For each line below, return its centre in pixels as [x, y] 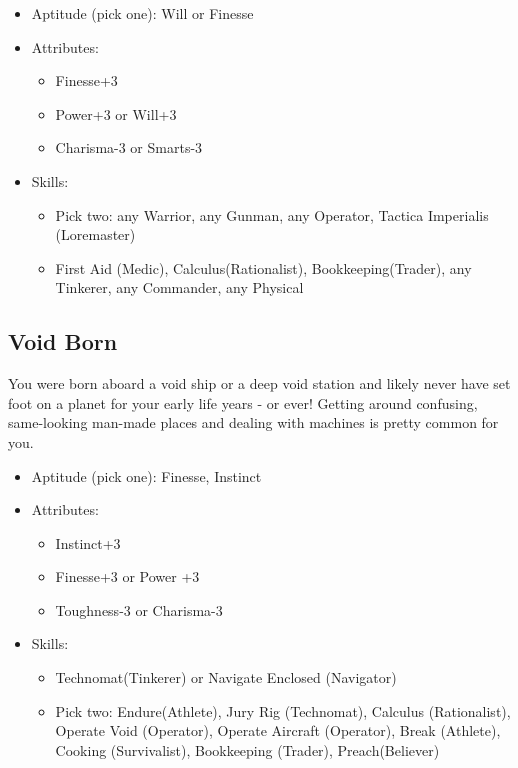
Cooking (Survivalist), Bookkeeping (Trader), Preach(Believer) [247, 749]
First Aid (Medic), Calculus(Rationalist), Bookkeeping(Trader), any [263, 267]
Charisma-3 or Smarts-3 [129, 147]
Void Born [63, 341]
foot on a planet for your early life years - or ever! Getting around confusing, [243, 402]
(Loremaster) [95, 234]
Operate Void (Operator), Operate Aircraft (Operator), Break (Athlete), [278, 730]
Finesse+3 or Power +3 [127, 576]
